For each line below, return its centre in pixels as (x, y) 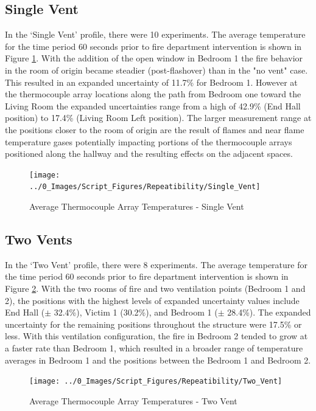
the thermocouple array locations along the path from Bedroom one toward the (153, 94)
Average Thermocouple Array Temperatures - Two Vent (133, 400)
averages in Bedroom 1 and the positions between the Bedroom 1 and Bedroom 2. (158, 360)
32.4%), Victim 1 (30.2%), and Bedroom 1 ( (136, 312)
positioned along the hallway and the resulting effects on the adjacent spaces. (149, 154)
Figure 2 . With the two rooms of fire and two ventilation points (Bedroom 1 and (155, 288)
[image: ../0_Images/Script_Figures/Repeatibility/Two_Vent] (156, 382)
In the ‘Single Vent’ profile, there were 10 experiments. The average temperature (155, 34)
